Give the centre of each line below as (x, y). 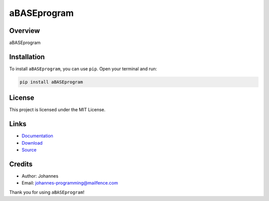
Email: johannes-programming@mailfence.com (70, 183)
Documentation (37, 136)
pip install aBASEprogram (51, 82)
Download (32, 143)
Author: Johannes (40, 176)
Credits (21, 164)
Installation (27, 57)
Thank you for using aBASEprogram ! (47, 192)
